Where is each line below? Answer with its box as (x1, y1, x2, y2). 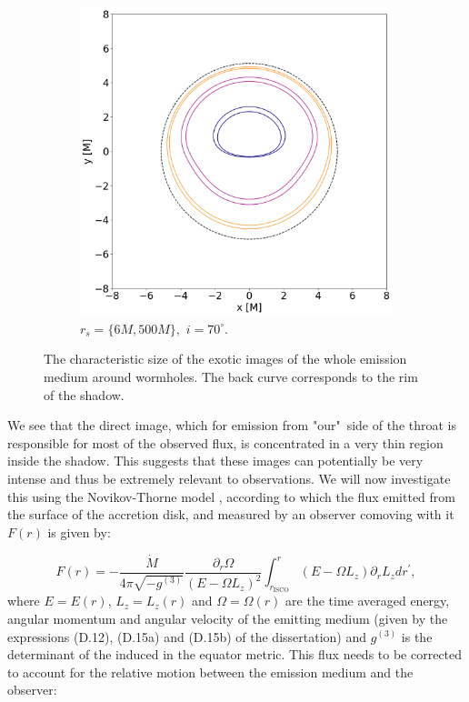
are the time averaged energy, (285, 591, 450, 610)
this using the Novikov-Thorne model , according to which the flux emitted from (7, 486, 455, 506)
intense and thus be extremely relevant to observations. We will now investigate (7, 469, 451, 488)
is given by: (47, 522, 111, 541)
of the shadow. (44, 385, 125, 404)
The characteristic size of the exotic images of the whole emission (44, 349, 407, 368)
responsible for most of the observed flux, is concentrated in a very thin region (7, 433, 444, 452)
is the (401, 627, 433, 646)
